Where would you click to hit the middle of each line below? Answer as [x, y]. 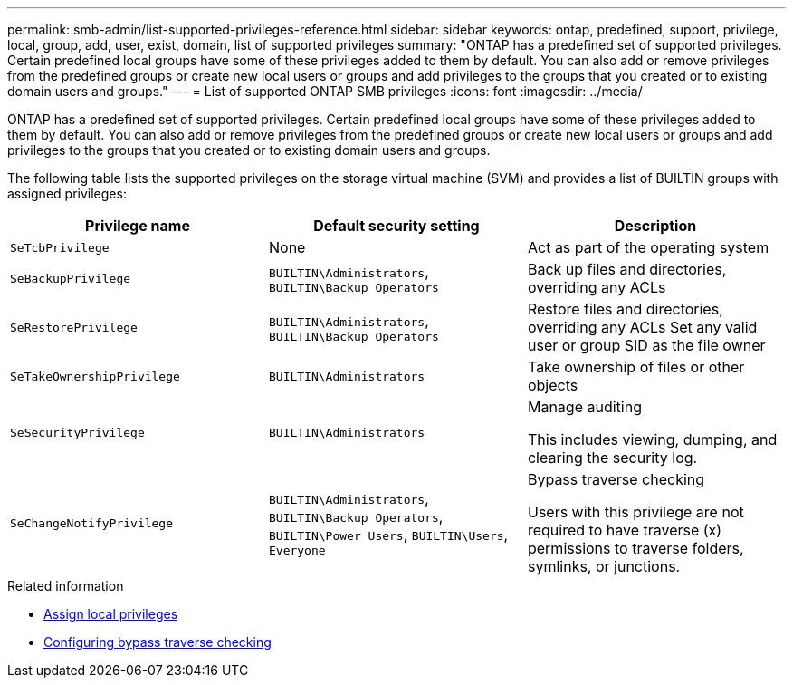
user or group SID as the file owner [646, 345]
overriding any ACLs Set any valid [642, 327]
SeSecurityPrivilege [77, 432]
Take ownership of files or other [636, 367]
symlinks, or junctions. [604, 566]
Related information [66, 586]
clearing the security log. [612, 458]
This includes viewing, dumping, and [652, 439]
